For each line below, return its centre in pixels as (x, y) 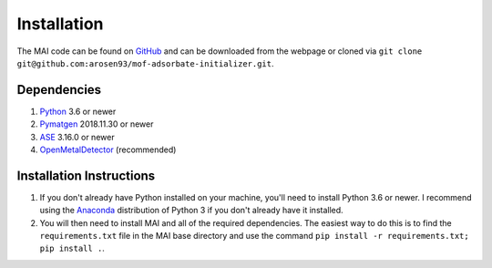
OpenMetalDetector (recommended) (108, 149)
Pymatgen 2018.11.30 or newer (97, 124)
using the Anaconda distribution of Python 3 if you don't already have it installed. (191, 211)
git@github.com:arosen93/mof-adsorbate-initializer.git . (145, 63)
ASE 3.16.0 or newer (77, 137)
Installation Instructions (86, 175)
